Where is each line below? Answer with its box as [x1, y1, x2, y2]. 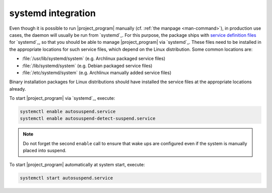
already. [9, 86, 26, 92]
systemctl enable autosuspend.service [20, 109, 116, 114]
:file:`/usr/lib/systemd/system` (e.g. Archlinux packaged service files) [22, 55, 166, 61]
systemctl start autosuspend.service [20, 175, 113, 181]
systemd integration [9, 8, 96, 19]
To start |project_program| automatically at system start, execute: [9, 161, 146, 167]
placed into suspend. [23, 148, 66, 154]
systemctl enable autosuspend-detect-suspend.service [20, 116, 156, 121]
